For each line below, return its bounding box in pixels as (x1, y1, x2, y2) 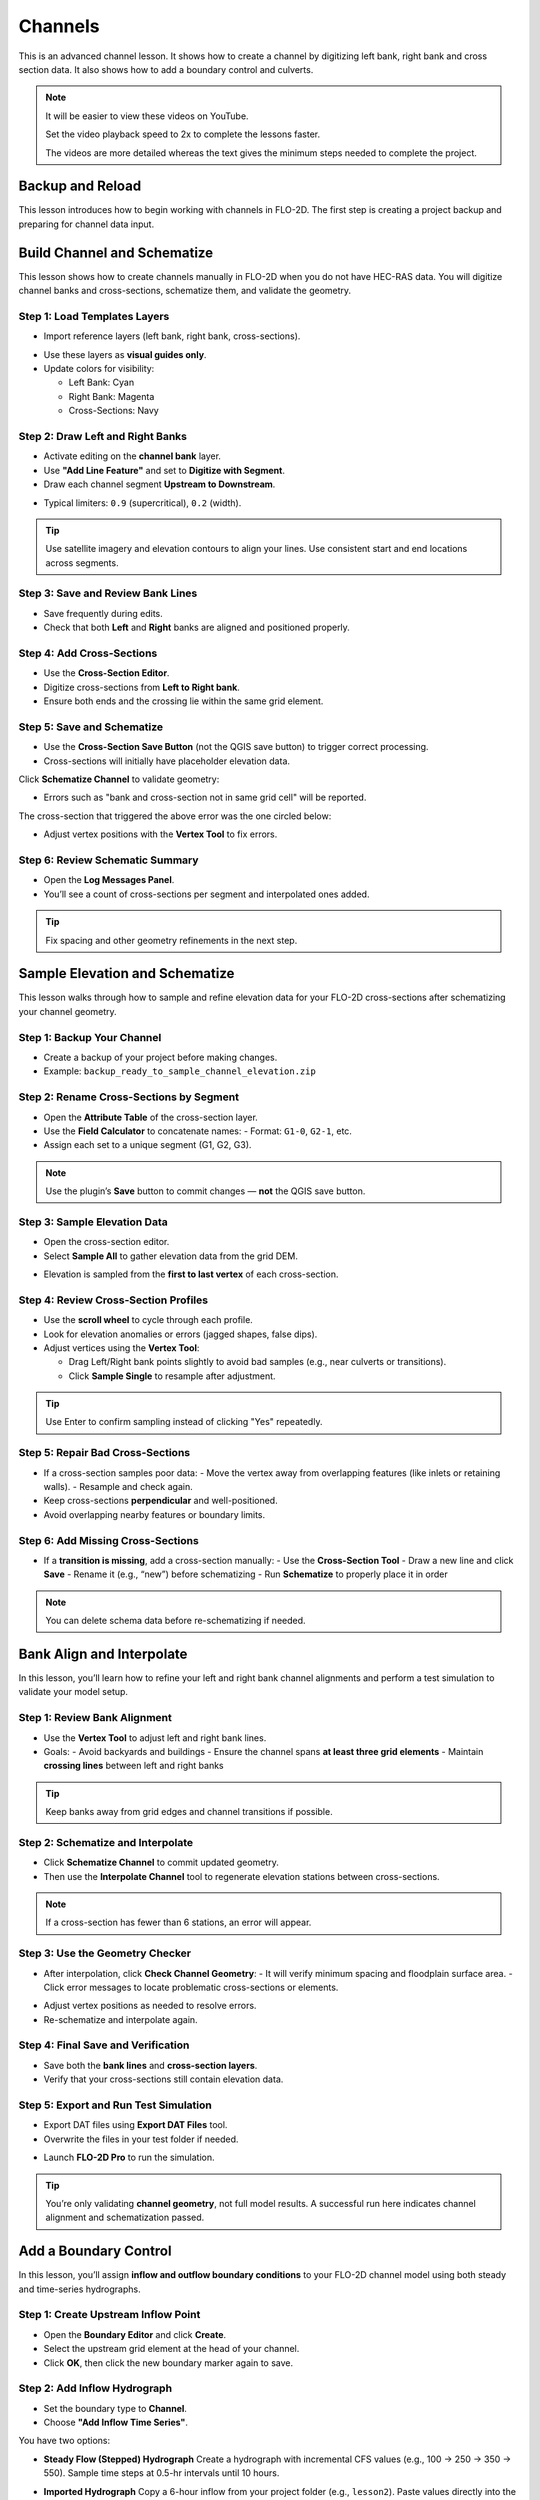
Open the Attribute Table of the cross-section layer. (43, 1111, 259, 1123)
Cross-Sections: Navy (68, 405, 159, 417)
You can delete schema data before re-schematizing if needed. (45, 1615, 306, 1627)
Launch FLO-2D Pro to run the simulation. (43, 2151, 215, 2164)
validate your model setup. (18, 1686, 129, 1698)
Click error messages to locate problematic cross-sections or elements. (43, 1981, 339, 1993)
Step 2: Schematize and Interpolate (18, 1835, 194, 1849)
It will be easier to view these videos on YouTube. (45, 110, 249, 122)
